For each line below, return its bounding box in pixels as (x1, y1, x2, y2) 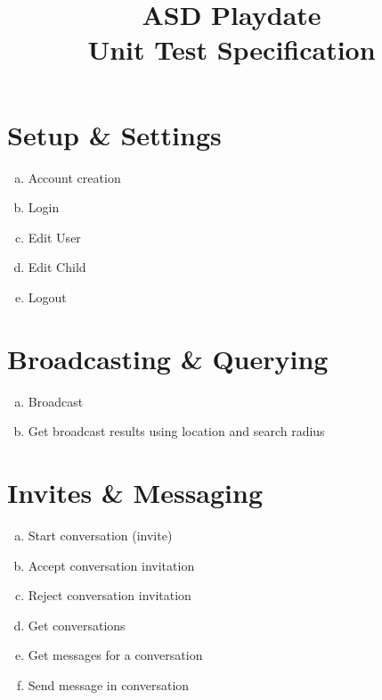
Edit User (28, 227, 81, 246)
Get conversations (28, 615, 126, 634)
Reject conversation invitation (28, 586, 191, 605)
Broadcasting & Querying (7, 340, 329, 376)
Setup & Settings (7, 116, 222, 152)
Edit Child (28, 258, 86, 276)
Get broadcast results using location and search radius (28, 422, 325, 441)
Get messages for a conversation (28, 646, 203, 664)
